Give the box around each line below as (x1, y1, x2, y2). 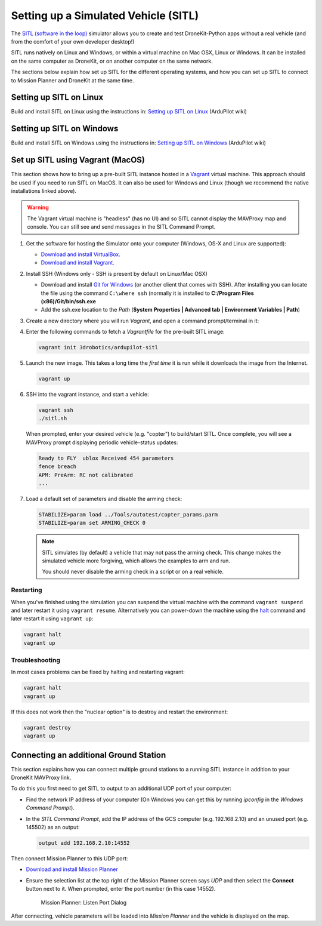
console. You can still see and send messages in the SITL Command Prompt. (27, 223, 216, 230)
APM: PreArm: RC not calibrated (38, 472, 134, 478)
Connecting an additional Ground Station (11, 750, 166, 760)
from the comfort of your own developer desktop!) (11, 38, 135, 45)
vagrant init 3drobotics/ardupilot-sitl (38, 344, 158, 351)
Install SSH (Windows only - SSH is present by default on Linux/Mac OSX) (26, 270, 208, 277)
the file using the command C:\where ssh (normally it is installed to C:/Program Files (41, 290, 255, 297)
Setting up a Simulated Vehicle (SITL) (11, 9, 199, 22)
